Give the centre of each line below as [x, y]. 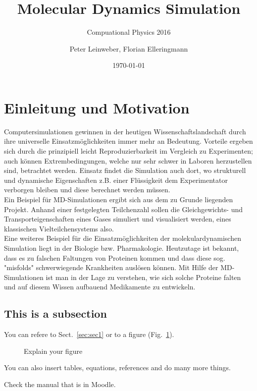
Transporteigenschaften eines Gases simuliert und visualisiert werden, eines [118, 219]
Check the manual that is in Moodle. [60, 384]
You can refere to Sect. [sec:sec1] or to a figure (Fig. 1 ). [89, 334]
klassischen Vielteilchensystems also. [59, 228]
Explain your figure [53, 351]
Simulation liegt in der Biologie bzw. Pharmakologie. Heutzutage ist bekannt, [122, 248]
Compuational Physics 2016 [129, 32]
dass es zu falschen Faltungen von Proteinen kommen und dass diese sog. [115, 257]
